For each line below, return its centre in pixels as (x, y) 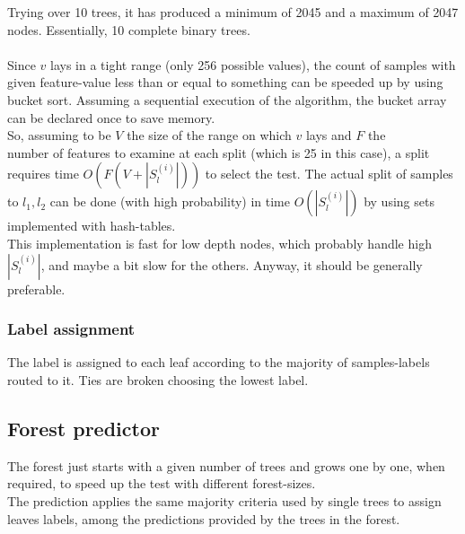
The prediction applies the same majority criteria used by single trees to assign (224, 500)
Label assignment (71, 329)
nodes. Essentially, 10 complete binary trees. (129, 29)
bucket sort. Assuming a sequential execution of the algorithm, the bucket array (227, 99)
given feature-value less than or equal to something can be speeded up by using (225, 82)
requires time (43, 174)
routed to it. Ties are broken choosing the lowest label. (158, 379)
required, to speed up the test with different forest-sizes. (162, 483)
